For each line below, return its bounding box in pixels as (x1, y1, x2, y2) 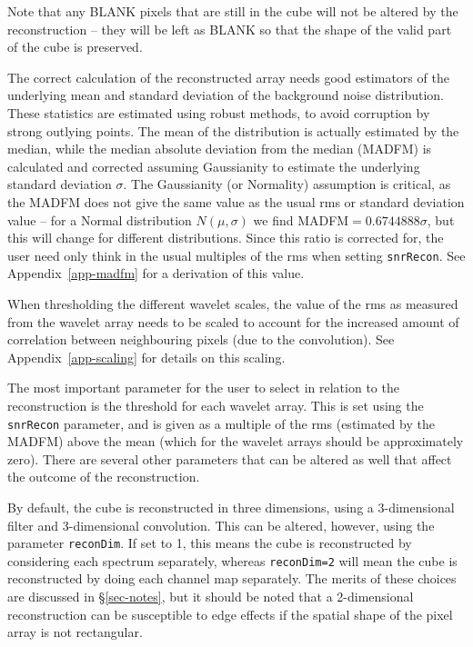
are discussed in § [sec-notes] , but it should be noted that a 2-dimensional (7, 587, 414, 606)
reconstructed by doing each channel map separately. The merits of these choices (7, 569, 457, 588)
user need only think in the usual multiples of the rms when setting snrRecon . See (7, 245, 466, 264)
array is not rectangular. (7, 622, 143, 642)
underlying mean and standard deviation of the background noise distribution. (7, 85, 444, 105)
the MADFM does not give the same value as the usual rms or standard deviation (7, 192, 465, 211)
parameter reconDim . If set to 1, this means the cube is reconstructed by (7, 533, 412, 552)
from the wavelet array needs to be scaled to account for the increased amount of (7, 312, 459, 331)
